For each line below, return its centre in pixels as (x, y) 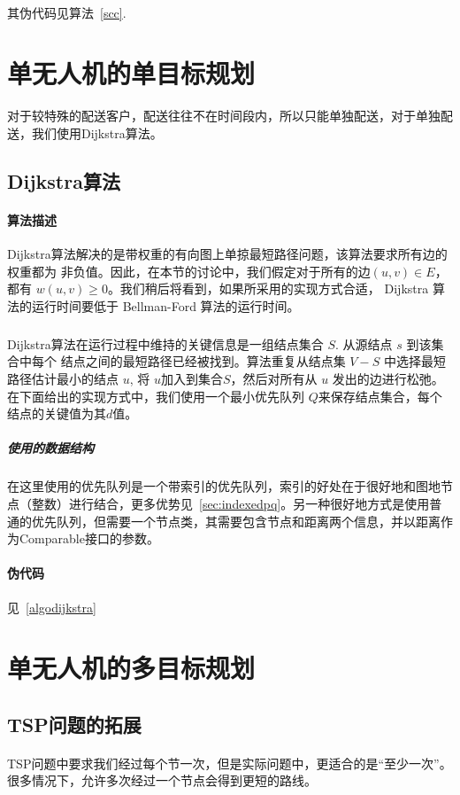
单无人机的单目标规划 (131, 73)
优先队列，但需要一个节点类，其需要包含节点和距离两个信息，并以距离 (236, 521)
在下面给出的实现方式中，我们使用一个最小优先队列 (156, 396)
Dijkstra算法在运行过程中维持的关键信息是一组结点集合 (165, 343)
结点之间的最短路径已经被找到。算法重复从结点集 (203, 361)
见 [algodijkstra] (52, 607)
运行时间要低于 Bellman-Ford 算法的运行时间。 (165, 305)
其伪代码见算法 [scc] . (67, 12)
